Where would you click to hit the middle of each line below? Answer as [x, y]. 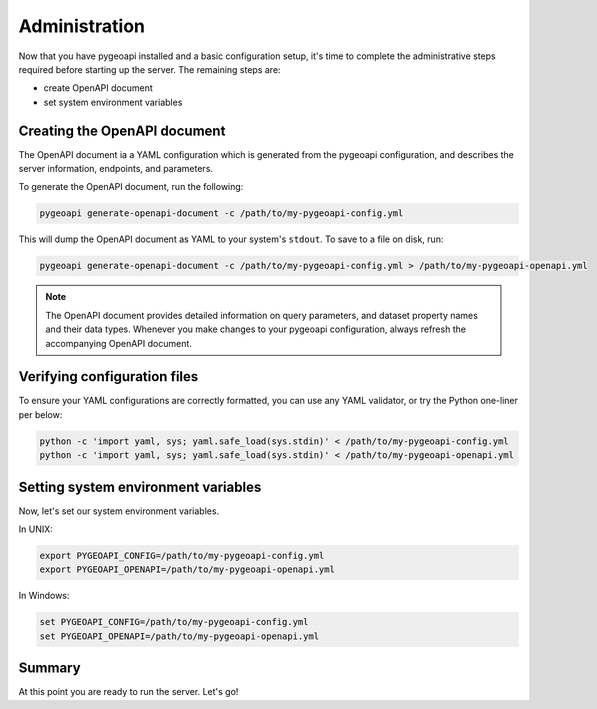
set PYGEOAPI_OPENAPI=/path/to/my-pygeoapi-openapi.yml [179, 636]
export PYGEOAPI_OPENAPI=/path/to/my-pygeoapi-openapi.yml [187, 569]
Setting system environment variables [140, 486]
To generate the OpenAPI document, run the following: [131, 187]
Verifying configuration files [108, 376]
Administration [81, 26]
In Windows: [44, 596]
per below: [40, 414]
